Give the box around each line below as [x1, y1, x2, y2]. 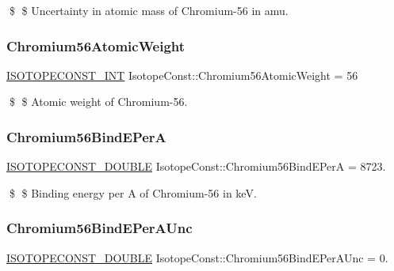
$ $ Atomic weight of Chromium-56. [9, 93, 188, 110]
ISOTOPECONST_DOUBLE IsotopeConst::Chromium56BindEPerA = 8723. [6, 158, 386, 175]
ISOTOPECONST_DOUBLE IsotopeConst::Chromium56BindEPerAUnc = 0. [6, 249, 388, 265]
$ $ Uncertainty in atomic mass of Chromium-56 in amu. [9, 2, 289, 18]
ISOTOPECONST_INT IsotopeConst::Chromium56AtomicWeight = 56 [6, 66, 358, 83]
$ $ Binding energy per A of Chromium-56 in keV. [9, 184, 257, 201]
